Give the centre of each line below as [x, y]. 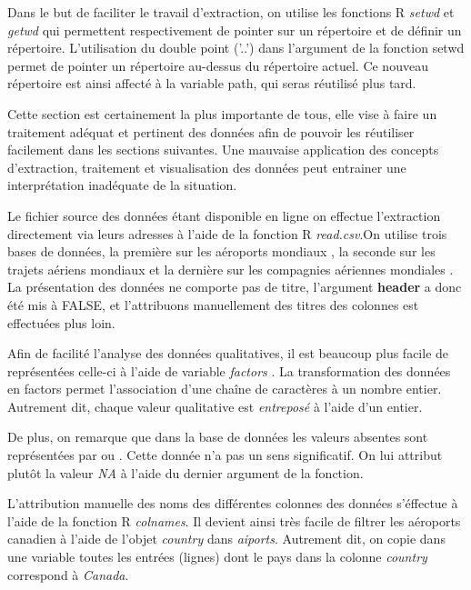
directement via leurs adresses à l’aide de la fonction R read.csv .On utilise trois [227, 233]
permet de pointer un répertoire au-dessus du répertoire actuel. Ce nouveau [218, 65]
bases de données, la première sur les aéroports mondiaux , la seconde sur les [221, 251]
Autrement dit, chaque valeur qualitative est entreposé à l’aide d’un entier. [215, 406]
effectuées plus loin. [61, 322]
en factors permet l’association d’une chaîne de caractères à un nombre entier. [225, 389]
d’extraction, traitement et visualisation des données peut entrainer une [207, 167]
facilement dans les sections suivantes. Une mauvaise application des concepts [223, 150]
